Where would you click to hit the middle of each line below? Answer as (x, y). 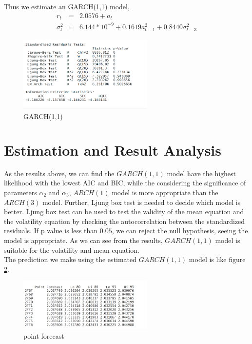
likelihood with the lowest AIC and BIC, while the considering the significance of (125, 183)
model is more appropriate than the (165, 192)
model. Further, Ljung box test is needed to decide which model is (141, 202)
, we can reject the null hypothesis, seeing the (180, 231)
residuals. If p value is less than (51, 231)
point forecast (44, 335)
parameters (20, 192)
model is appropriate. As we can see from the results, (83, 240)
